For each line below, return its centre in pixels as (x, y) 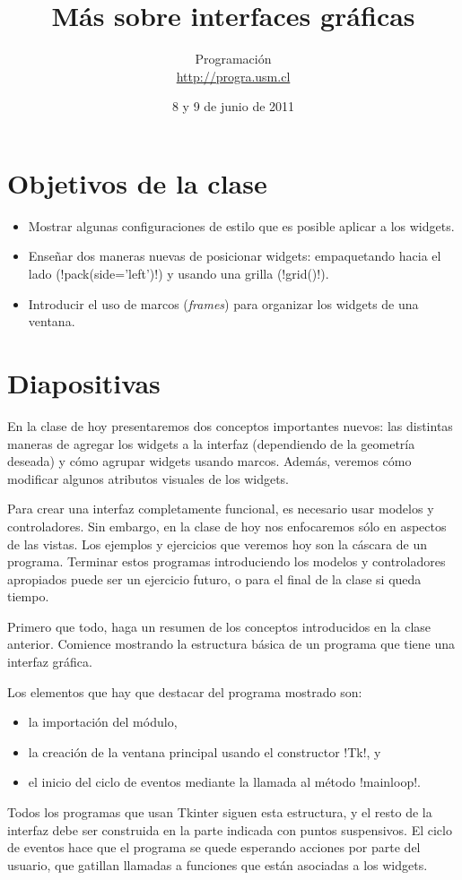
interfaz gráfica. (50, 662)
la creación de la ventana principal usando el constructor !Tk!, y (205, 751)
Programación (233, 59)
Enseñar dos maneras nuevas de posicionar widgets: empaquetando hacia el (235, 256)
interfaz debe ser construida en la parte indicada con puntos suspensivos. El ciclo (230, 829)
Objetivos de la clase (137, 182)
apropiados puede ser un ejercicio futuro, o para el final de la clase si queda (214, 578)
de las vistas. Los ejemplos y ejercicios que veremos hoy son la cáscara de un (217, 544)
